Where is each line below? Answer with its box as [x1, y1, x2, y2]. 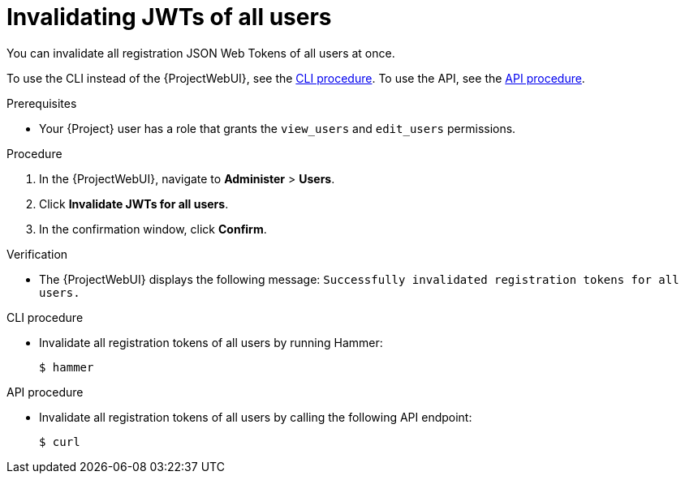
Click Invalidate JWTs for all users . [39, 196, 229, 211]
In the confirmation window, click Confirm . [39, 221, 267, 236]
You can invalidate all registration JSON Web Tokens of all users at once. [6, 45, 395, 60]
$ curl [39, 435, 80, 448]
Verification [6, 246, 68, 261]
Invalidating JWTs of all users [6, 3, 332, 31]
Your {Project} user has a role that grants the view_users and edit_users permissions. [39, 121, 516, 135]
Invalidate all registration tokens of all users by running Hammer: [39, 335, 383, 349]
